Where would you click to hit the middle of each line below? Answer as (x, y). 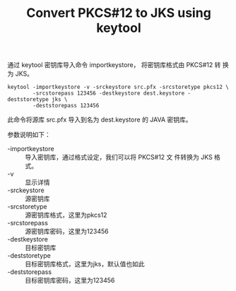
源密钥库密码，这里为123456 (67, 232)
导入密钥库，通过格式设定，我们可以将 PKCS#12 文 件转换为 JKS (119, 158)
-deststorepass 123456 (66, 106)
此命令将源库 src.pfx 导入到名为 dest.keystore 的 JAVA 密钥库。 (100, 120)
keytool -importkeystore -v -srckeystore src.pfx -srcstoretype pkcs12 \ (118, 87)
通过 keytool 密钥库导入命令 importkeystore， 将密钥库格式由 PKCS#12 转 (114, 65)
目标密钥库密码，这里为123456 (70, 280)
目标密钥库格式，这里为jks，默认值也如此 (85, 264)
